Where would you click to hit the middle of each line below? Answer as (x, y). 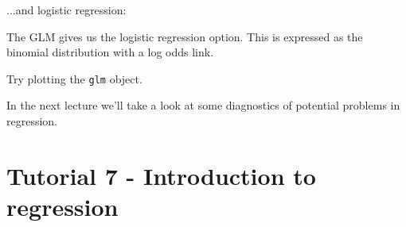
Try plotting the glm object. (74, 78)
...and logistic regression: (66, 10)
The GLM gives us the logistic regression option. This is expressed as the (185, 36)
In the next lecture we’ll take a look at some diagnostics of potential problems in (203, 105)
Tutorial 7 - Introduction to (161, 175)
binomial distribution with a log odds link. (110, 52)
